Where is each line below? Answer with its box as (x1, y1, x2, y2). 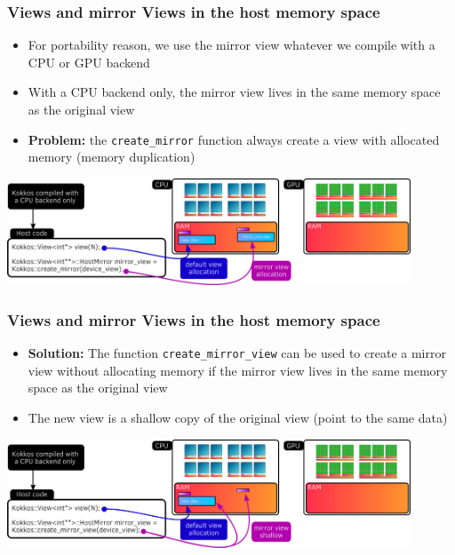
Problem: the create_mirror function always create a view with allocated (28, 130, 440, 148)
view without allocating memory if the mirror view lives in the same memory (28, 361, 448, 379)
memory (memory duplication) (28, 147, 196, 166)
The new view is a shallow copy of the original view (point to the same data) (28, 408, 448, 426)
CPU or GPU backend (28, 52, 150, 71)
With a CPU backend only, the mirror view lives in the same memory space (28, 83, 441, 101)
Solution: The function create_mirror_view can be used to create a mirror (28, 344, 446, 362)
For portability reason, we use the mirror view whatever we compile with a (28, 36, 435, 54)
